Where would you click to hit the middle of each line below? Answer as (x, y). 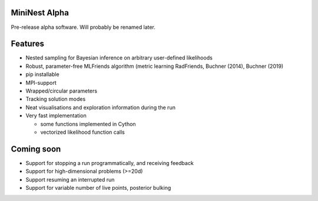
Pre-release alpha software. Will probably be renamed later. (83, 27)
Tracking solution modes (56, 99)
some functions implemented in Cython (88, 124)
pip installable (42, 74)
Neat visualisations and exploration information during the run (101, 107)
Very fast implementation (56, 116)
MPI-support (41, 83)
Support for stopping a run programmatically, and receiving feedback (110, 163)
